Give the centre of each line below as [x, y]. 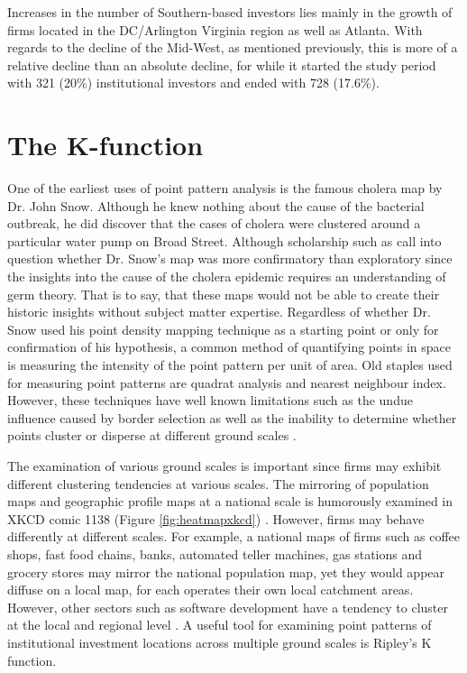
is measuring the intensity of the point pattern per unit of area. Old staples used [230, 365]
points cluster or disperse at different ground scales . [152, 435]
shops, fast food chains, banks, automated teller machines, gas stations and [215, 553]
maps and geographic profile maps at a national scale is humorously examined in [230, 501]
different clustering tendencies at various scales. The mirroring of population [218, 483]
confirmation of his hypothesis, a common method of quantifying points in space [229, 347]
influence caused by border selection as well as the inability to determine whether [232, 417]
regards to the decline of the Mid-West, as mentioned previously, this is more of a [233, 47]
